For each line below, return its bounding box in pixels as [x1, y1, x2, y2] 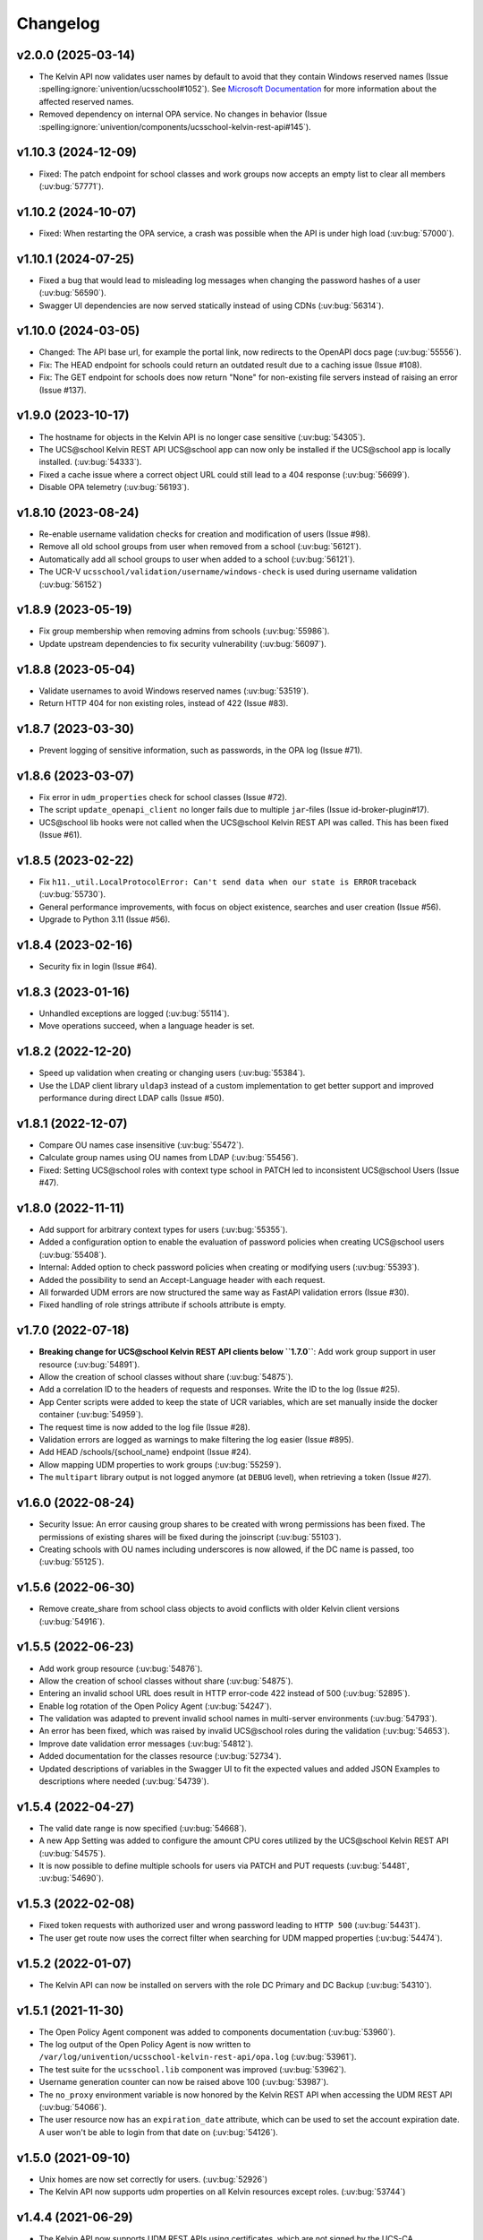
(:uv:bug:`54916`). [38, 1615, 106, 1626]
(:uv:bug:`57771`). [38, 180, 105, 192]
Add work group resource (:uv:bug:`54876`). [38, 1663, 203, 1674]
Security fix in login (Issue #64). [38, 961, 157, 972]
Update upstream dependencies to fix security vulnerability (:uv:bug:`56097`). [38, 638, 326, 649]
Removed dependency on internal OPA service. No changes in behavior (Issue [38, 108, 327, 120]
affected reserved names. [38, 96, 134, 107]
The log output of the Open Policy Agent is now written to [38, 2038, 251, 2049]
